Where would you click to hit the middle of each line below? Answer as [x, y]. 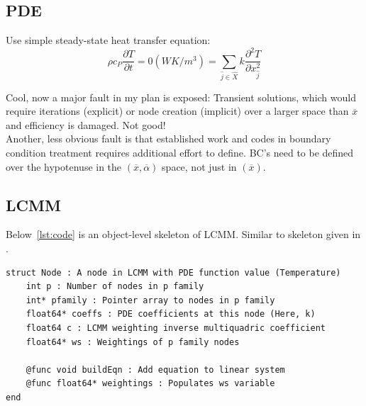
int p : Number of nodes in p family [115, 287]
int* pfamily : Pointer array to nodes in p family [150, 300]
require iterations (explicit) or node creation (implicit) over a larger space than [177, 111]
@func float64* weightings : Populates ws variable [150, 384]
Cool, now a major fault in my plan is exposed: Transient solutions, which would [181, 97]
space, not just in [199, 166]
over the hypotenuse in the [64, 166]
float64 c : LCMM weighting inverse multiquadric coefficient [176, 328]
